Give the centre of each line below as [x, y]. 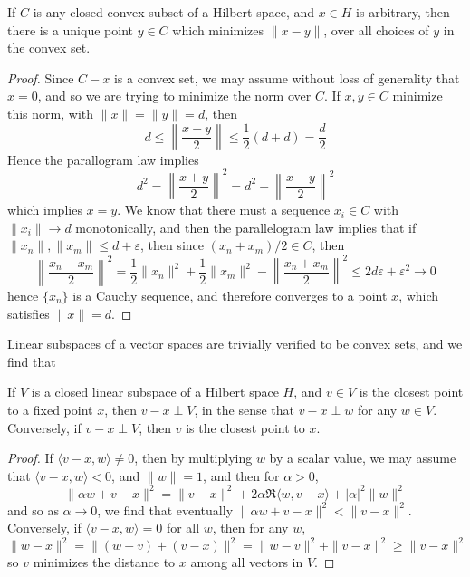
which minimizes [218, 29]
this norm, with [51, 113]
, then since [172, 245]
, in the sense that [245, 409]
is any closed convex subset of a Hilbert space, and [174, 12]
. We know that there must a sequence [224, 210]
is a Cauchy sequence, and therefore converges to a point [230, 295]
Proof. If [30, 458]
